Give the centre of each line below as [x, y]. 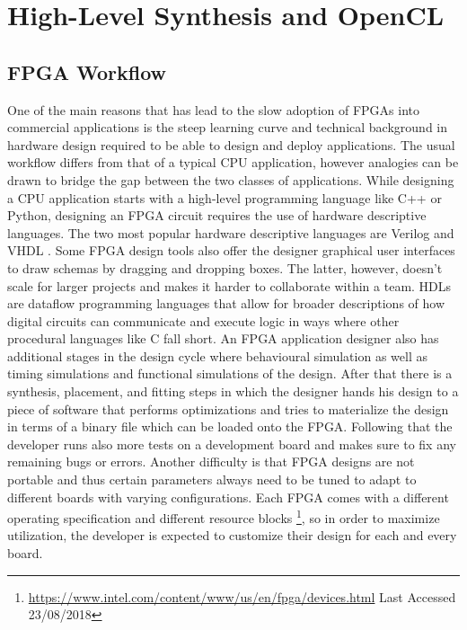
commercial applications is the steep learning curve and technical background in [227, 127]
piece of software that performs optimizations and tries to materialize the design [228, 408]
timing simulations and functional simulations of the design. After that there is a [230, 373]
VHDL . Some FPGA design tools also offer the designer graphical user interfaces [231, 250]
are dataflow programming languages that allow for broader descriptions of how [226, 303]
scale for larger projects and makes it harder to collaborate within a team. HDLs [229, 285]
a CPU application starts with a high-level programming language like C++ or [225, 197]
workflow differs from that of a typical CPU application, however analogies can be [233, 162]
